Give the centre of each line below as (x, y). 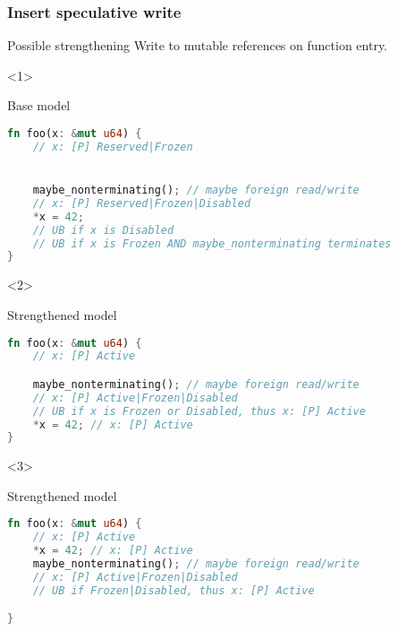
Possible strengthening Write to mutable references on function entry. (198, 45)
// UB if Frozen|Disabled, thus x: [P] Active (174, 590)
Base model (39, 105)
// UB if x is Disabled (103, 230)
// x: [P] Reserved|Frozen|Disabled (142, 203)
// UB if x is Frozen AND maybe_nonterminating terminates (212, 243)
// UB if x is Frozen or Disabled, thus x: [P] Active (199, 411)
